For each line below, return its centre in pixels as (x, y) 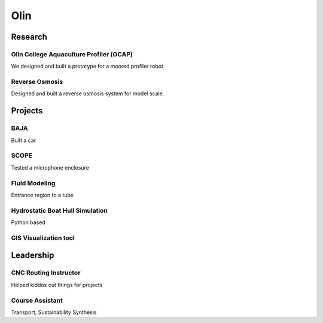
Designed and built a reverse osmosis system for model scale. (88, 93)
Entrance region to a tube (42, 195)
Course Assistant (37, 300)
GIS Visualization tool (43, 238)
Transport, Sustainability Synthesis (54, 312)
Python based (28, 222)
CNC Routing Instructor (46, 273)
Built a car (24, 140)
